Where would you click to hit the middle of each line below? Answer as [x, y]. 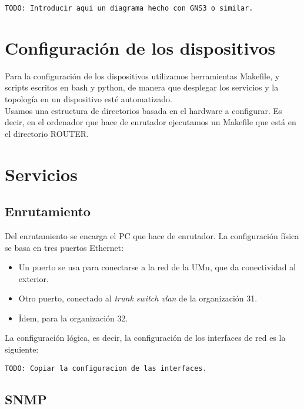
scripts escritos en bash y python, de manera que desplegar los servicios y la [142, 87]
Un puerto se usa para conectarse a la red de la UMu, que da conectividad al [157, 267]
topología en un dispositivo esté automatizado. [88, 98]
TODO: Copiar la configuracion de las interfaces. [106, 368]
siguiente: [22, 349]
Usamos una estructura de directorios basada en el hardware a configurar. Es [143, 110]
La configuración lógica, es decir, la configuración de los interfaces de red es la [145, 338]
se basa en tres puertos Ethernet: [64, 247]
